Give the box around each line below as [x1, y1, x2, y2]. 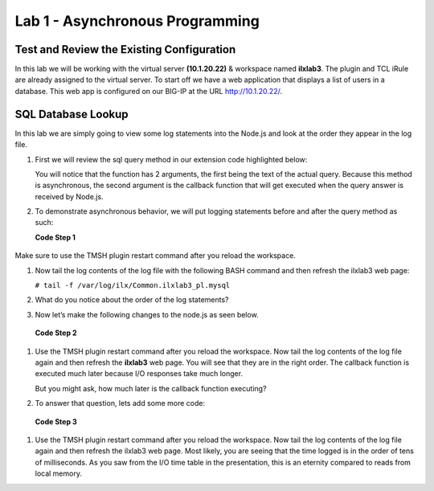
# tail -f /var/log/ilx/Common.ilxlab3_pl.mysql [35, 281, 231, 290]
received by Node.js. [35, 191, 104, 201]
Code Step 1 [35, 232, 76, 242]
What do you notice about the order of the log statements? [35, 295, 229, 305]
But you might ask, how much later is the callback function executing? [35, 383, 267, 393]
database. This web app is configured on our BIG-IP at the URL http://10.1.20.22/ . [14, 86, 283, 96]
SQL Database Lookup [14, 107, 129, 121]
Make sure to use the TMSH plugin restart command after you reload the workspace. [14, 251, 297, 260]
